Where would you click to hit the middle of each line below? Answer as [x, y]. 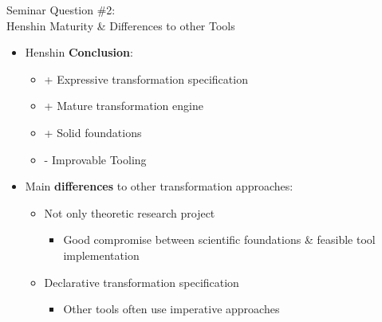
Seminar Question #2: [61, 10]
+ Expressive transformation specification [146, 79]
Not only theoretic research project [130, 212]
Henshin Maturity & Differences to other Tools [121, 25]
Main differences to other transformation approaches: [159, 186]
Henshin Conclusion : [79, 52]
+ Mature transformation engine [124, 106]
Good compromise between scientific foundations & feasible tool [219, 240]
